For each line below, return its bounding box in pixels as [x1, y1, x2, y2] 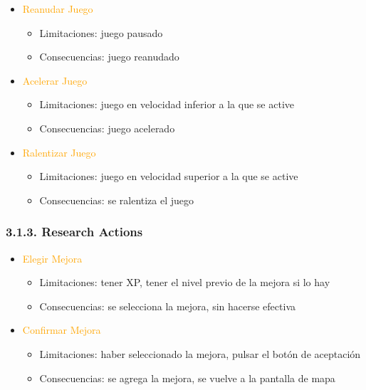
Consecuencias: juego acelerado [39, 120, 175, 135]
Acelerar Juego [22, 73, 88, 88]
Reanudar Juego [22, 1, 93, 16]
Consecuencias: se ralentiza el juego [39, 192, 194, 207]
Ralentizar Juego [22, 144, 96, 159]
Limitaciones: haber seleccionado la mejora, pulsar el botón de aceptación [39, 346, 361, 361]
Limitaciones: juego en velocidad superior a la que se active [39, 169, 298, 184]
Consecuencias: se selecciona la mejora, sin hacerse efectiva [39, 298, 296, 313]
